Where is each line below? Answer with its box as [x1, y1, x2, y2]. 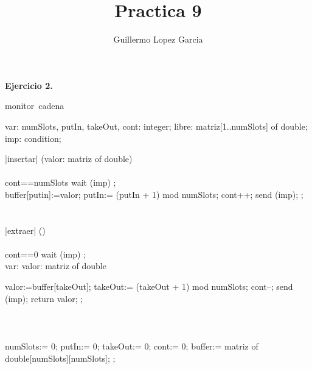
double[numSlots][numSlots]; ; [5, 351, 116, 364]
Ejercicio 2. [5, 79, 53, 91]
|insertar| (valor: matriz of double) [5, 152, 133, 165]
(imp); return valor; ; [5, 292, 83, 304]
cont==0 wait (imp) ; [5, 247, 86, 260]
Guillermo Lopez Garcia [113, 33, 203, 46]
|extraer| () [5, 223, 46, 236]
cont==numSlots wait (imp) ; [5, 176, 116, 189]
